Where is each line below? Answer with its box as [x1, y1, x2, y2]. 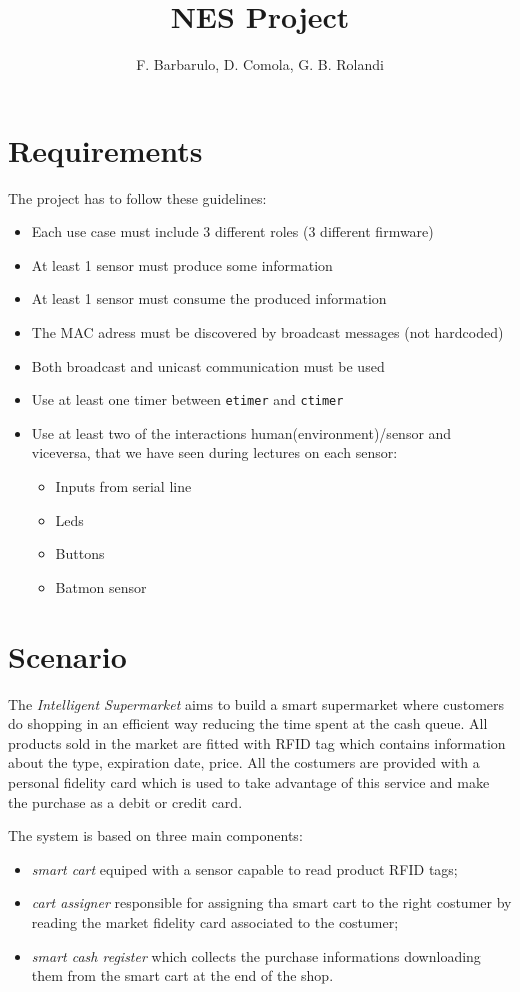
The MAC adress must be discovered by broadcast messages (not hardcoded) [31, 322, 504, 343]
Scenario [8, 635, 127, 676]
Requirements [8, 129, 203, 170]
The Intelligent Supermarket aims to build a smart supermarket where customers [8, 693, 505, 714]
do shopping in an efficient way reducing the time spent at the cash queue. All [8, 713, 488, 734]
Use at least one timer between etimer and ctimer [31, 389, 344, 410]
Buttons [55, 543, 105, 564]
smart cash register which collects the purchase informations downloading [31, 945, 481, 966]
